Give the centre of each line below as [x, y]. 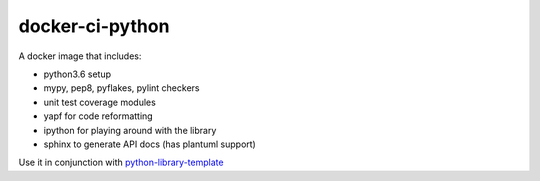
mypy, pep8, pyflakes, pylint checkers [121, 88]
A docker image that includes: [80, 56]
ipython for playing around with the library [130, 130]
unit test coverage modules [100, 102]
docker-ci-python [94, 26]
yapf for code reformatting [98, 116]
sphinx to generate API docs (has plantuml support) [150, 144]
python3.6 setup [77, 74]
